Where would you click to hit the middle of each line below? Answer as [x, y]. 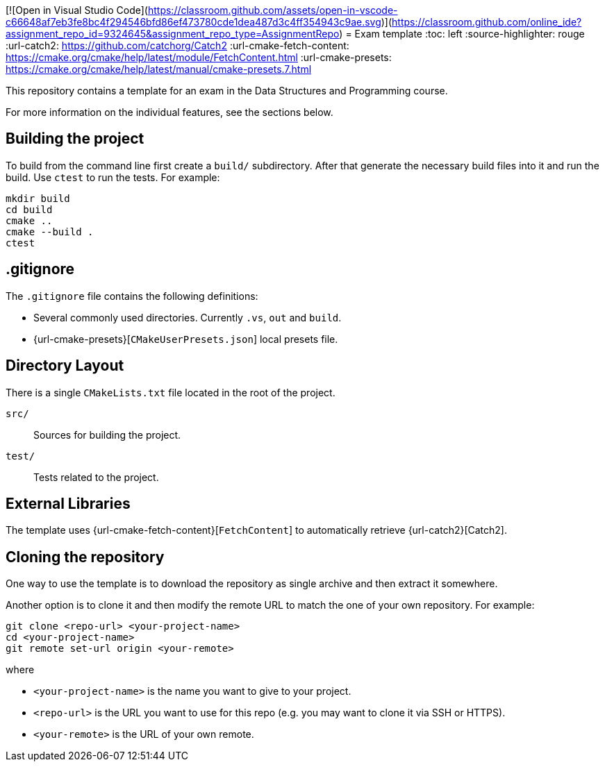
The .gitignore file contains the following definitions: [132, 296]
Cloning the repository [85, 557]
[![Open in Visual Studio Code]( [77, 10]
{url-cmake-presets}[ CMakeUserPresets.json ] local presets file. [186, 339]
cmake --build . [50, 231]
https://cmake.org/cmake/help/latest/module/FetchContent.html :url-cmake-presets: [199, 57]
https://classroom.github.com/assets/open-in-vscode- [273, 10]
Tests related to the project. [96, 477]
